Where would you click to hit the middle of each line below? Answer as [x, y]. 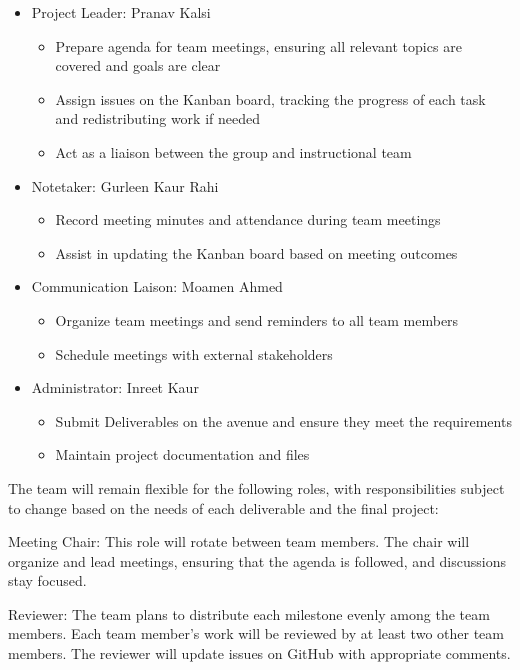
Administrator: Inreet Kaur [115, 387]
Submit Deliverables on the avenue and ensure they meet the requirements [283, 420]
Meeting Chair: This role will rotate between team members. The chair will [239, 541]
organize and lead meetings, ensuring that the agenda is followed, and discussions [257, 560]
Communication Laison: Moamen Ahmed [157, 286]
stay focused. [47, 580]
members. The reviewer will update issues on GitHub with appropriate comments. [259, 653]
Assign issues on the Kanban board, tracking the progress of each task [270, 98]
